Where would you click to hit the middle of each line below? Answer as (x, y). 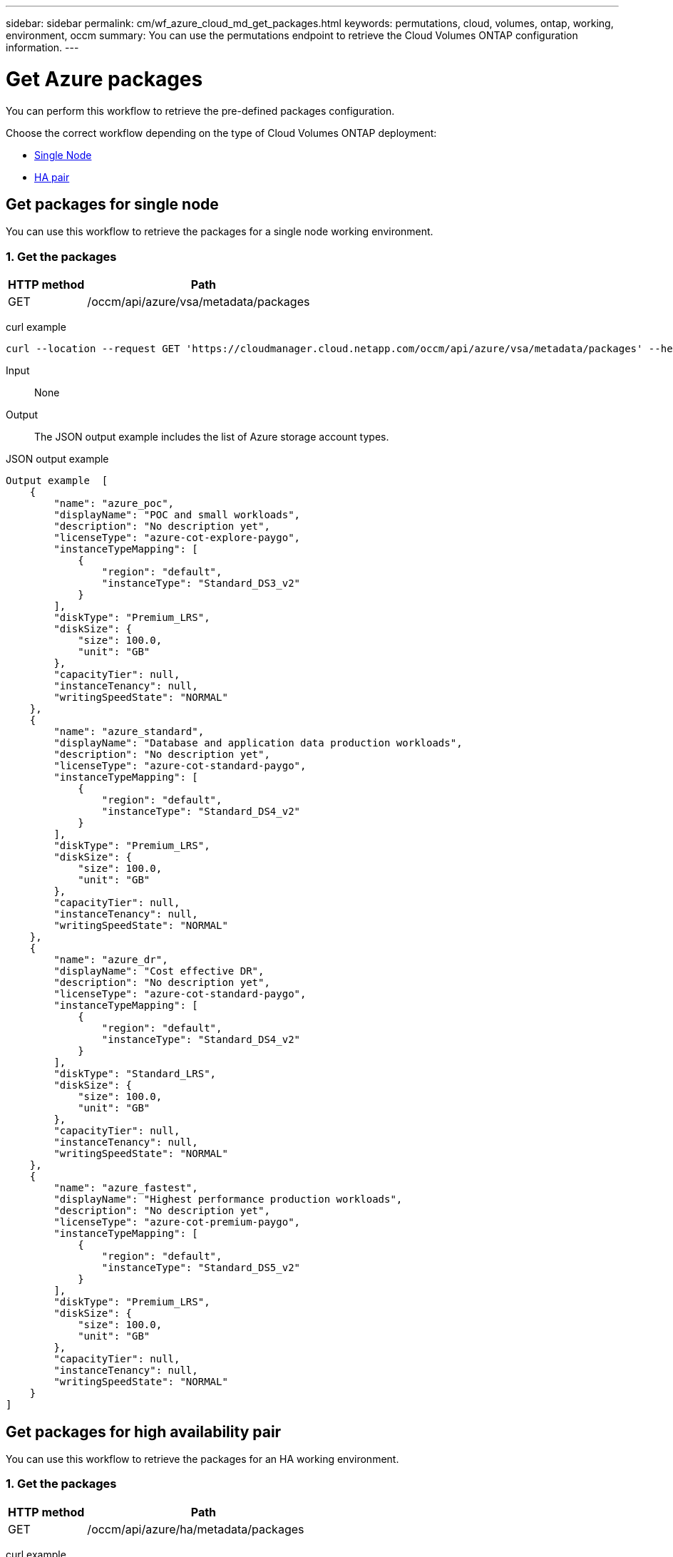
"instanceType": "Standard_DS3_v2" (201, 584)
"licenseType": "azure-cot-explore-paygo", (177, 538)
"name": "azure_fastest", (126, 1188)
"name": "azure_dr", (111, 960)
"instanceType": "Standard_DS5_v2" (201, 1268)
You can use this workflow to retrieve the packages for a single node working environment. (220, 232)
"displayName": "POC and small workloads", (177, 515)
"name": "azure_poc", (114, 504)
